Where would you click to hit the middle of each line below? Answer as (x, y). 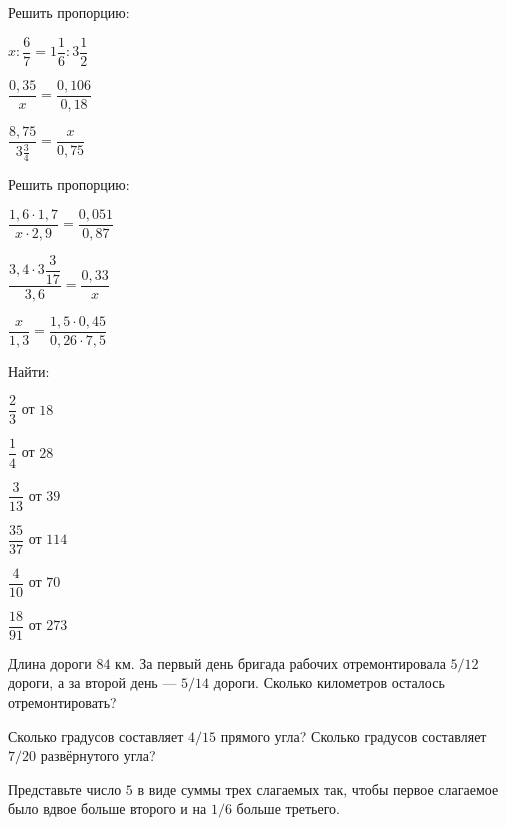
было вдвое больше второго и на (107, 808)
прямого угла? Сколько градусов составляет (353, 735)
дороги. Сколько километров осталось (329, 682)
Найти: (29, 370)
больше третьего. (288, 808)
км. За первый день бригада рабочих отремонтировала (280, 662)
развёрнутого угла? (98, 755)
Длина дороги (50, 662)
